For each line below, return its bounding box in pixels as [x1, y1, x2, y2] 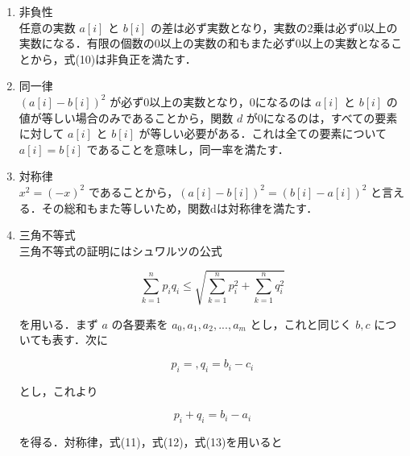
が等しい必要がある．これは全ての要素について [139, 125, 387, 142]
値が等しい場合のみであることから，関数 [19, 109, 234, 126]
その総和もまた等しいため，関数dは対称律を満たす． [41, 199, 318, 216]
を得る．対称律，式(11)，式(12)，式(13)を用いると [19, 433, 283, 450]
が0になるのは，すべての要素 [246, 109, 398, 126]
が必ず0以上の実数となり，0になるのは [110, 93, 312, 110]
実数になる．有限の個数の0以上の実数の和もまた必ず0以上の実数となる [19, 35, 391, 52]
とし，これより [19, 382, 98, 399]
